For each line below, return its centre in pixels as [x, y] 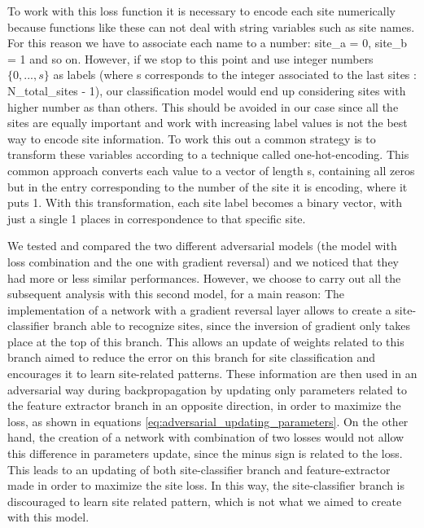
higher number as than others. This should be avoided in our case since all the [203, 106]
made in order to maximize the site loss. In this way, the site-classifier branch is [206, 485]
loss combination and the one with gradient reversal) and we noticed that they [203, 261]
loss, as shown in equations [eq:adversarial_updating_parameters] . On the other [208, 421]
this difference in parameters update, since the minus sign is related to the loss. [205, 453]
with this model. [48, 517]
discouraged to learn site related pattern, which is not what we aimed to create [205, 501]
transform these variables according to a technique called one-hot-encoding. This [208, 154]
